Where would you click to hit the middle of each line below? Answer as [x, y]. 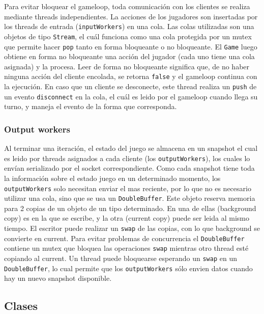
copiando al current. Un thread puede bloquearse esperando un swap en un [121, 258]
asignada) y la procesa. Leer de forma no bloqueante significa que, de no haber [127, 66]
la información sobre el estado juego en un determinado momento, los [112, 178]
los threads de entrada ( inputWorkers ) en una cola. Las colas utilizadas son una [129, 26]
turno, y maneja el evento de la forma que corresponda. [91, 106]
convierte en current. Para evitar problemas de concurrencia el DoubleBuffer [124, 238]
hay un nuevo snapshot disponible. [58, 278]
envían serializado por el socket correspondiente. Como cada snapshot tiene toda [129, 168]
